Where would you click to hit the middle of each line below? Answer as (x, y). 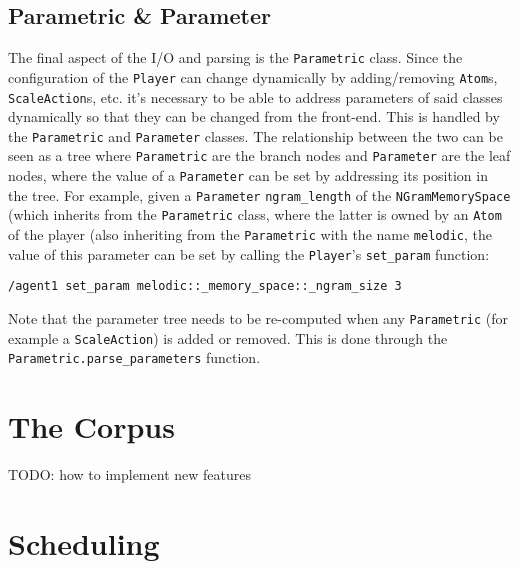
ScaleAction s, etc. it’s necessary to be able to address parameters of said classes (255, 96)
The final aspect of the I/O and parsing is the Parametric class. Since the (235, 57)
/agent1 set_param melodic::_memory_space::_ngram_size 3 (205, 286)
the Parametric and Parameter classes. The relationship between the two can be (255, 135)
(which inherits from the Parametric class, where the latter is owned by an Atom (255, 214)
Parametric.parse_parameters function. (134, 357)
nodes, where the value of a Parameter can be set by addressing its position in (248, 175)
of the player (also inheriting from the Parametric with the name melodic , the (250, 234)
